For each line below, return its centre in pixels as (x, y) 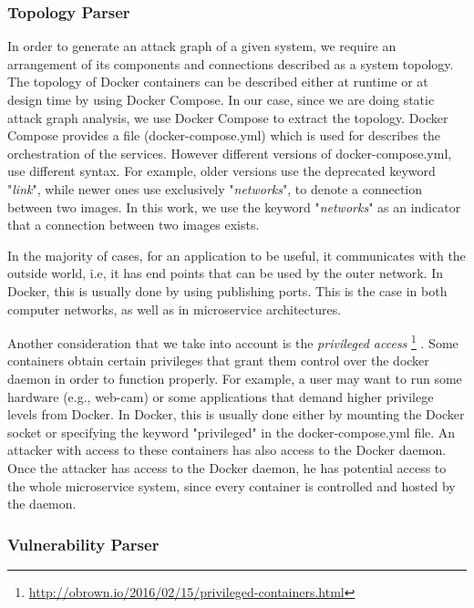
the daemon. (42, 504)
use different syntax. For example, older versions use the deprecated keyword (222, 171)
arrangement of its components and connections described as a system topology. (231, 63)
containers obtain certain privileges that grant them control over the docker (218, 361)
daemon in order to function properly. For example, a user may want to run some (235, 378)
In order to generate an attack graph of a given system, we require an (202, 46)
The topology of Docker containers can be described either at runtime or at (218, 82)
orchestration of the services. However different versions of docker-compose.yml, (230, 153)
